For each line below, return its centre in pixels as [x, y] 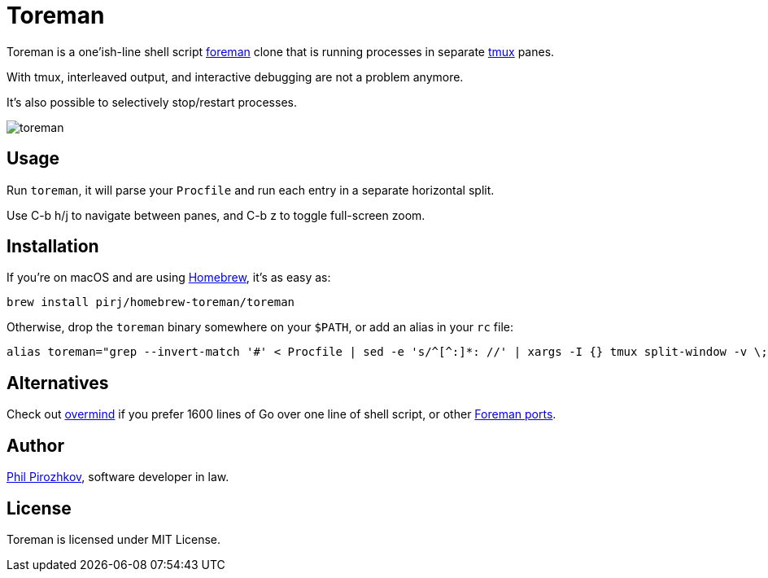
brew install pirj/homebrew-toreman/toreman [151, 302]
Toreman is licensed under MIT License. [114, 539]
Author [35, 445]
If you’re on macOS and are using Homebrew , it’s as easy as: [169, 278]
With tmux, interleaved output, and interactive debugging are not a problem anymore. [235, 77]
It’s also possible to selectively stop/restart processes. [152, 102]
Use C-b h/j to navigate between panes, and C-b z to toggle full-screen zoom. [216, 215]
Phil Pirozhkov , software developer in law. [118, 477]
